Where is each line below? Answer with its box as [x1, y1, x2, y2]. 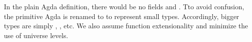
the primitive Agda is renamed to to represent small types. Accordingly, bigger [4, 11, 239, 21]
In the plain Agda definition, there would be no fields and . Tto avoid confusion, [4, 1, 244, 11]
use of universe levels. [4, 30, 68, 40]
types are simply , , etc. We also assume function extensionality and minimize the [4, 21, 248, 31]
